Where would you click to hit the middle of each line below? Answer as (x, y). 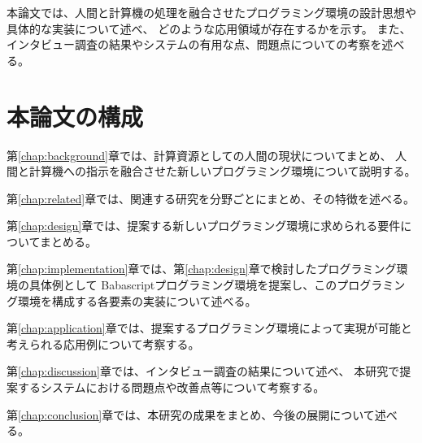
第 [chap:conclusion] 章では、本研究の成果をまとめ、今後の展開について (191, 414)
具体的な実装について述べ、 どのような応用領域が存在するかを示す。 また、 (209, 28)
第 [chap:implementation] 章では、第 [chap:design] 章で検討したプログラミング (202, 269)
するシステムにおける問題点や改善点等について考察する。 (171, 387)
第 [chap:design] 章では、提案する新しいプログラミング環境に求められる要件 (204, 226)
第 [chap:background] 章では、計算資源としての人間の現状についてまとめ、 (199, 155)
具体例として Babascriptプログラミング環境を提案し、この (183, 285)
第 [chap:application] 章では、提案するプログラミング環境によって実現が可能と (209, 328)
